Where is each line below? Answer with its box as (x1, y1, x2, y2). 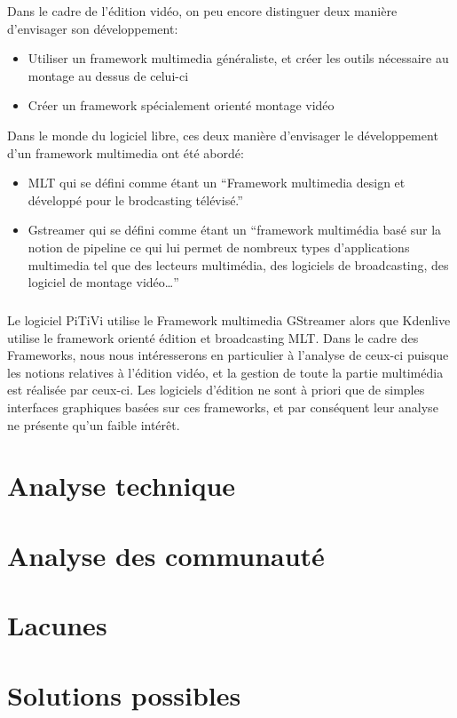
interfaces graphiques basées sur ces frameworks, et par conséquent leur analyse (7, 398, 438, 417)
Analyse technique (7, 467, 236, 504)
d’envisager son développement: (7, 19, 178, 37)
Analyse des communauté (7, 537, 325, 573)
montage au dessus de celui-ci (28, 66, 189, 84)
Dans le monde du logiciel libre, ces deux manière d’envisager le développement (7, 125, 438, 144)
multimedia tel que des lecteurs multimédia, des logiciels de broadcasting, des (28, 255, 449, 274)
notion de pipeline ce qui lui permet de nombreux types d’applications (28, 237, 410, 256)
